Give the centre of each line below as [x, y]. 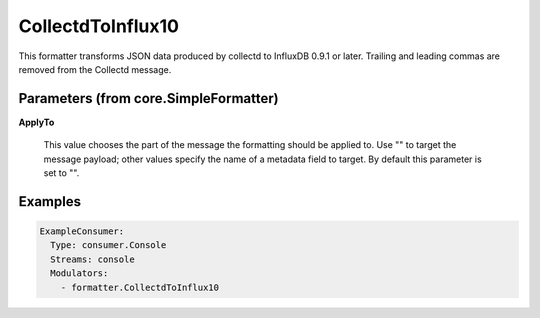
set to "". [61, 173]
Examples [50, 201]
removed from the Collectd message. [95, 69]
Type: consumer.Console [108, 245]
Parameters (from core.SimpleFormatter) [148, 98]
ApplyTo [36, 122]
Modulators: [79, 273]
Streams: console [92, 259]
